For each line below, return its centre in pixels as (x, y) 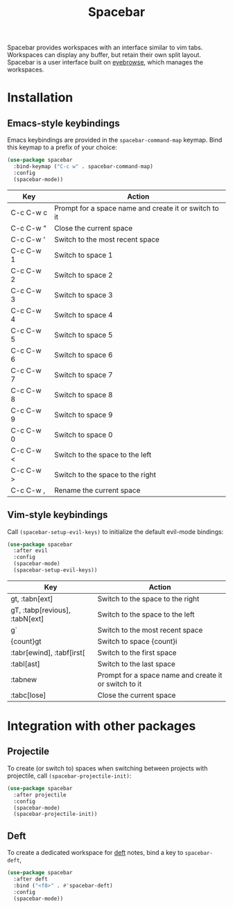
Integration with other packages (102, 726)
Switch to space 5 (84, 335)
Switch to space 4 (84, 315)
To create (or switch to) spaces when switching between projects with (107, 768)
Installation (40, 98)
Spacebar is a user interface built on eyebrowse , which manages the (105, 62)
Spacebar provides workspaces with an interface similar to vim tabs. (105, 48)
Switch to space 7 (84, 374)
